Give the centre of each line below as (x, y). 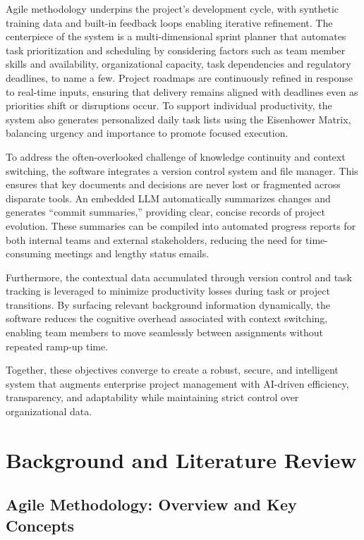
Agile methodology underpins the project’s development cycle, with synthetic (172, 8)
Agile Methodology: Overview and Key (151, 504)
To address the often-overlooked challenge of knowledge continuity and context (176, 156)
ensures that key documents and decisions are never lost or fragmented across (173, 184)
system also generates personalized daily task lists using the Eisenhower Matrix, (178, 119)
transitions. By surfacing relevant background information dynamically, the (168, 304)
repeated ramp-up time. (57, 346)
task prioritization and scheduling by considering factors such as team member (176, 50)
